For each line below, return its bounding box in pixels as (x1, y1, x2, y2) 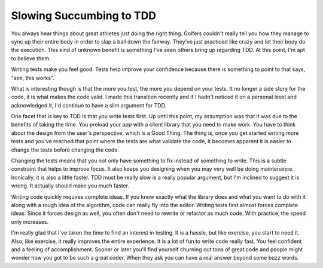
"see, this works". (11, 74, 55, 81)
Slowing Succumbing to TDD (11, 9, 157, 22)
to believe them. (11, 54, 51, 62)
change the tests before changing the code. (11, 146, 120, 153)
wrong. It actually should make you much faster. (11, 182, 130, 189)
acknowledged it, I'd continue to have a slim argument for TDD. (11, 101, 167, 109)
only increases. (11, 218, 49, 225)
